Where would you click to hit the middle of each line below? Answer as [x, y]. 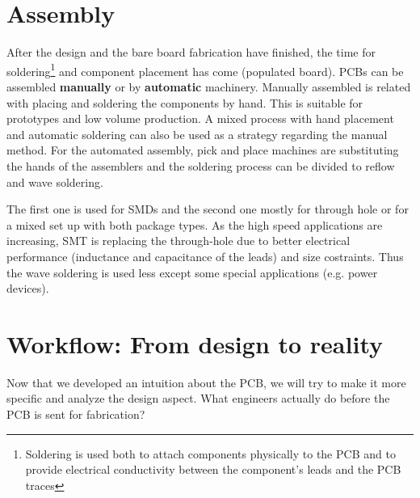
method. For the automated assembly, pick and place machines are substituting [203, 150]
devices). [28, 288]
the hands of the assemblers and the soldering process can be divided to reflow [201, 165]
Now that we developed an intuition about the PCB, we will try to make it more [206, 382]
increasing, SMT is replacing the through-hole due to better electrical [178, 241]
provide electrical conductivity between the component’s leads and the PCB [213, 469]
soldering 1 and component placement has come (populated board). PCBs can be [205, 70]
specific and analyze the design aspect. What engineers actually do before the [198, 398]
